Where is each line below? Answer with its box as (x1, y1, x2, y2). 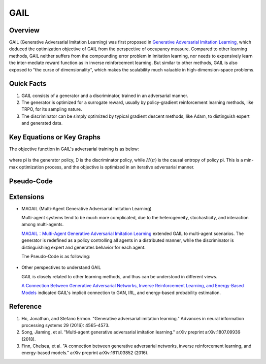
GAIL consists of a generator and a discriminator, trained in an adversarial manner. (21, 93, 189, 99)
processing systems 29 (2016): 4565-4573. (21, 322, 110, 328)
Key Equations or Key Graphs (9, 133, 101, 141)
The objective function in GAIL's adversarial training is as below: (9, 146, 139, 152)
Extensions (9, 193, 44, 201)
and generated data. (21, 120, 63, 126)
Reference (9, 302, 42, 311)
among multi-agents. (21, 222, 64, 228)
